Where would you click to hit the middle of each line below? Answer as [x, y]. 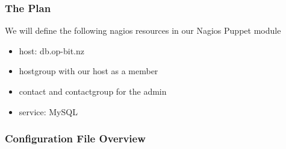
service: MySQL [48, 111]
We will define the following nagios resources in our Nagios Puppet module [143, 30]
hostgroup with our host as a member [89, 71]
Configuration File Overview [75, 138]
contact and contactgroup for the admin [93, 91]
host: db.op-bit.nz [52, 50]
